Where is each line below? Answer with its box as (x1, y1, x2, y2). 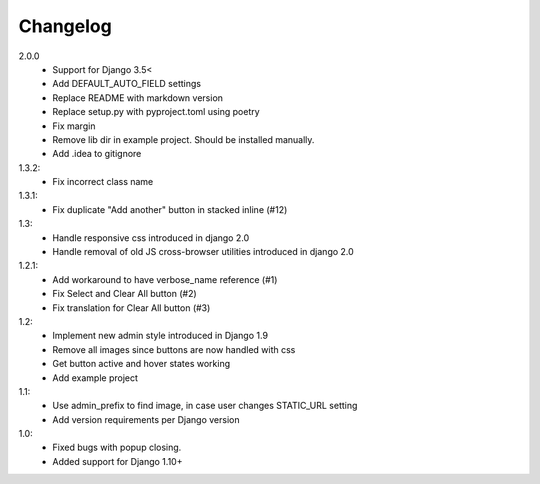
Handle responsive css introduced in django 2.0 (52, 231, 250, 244)
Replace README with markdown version (52, 91, 224, 104)
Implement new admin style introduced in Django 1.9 (52, 330, 269, 342)
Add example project (52, 371, 139, 384)
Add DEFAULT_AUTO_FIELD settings (52, 78, 202, 90)
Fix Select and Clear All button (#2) (52, 288, 197, 300)
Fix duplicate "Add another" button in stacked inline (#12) (52, 203, 288, 215)
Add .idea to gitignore (52, 148, 142, 160)
